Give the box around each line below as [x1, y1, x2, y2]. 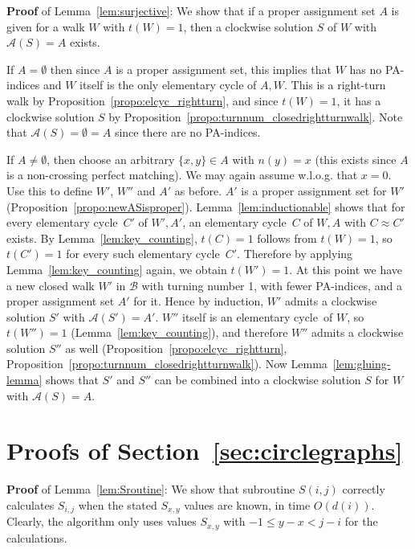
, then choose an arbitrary [47, 150, 175, 167]
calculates [6, 496, 55, 513]
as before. [174, 182, 222, 199]
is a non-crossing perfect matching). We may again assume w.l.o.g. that [6, 166, 358, 183]
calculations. [6, 529, 67, 546]
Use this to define [6, 182, 93, 199]
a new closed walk [6, 277, 95, 293]
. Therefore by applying [237, 245, 353, 262]
